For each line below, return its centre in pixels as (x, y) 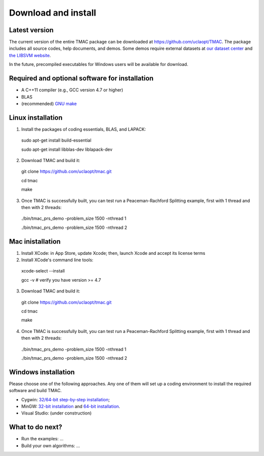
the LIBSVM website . (30, 55)
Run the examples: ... (42, 439)
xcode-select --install (43, 271)
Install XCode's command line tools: (57, 260)
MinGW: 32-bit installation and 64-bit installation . (71, 406)
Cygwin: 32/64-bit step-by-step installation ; (66, 399)
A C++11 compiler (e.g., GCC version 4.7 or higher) (72, 90)
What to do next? (36, 427)
